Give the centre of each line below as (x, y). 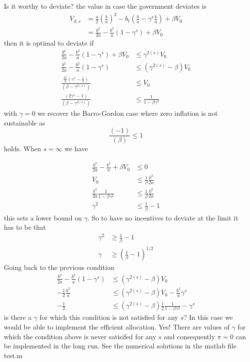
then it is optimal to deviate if (49, 43)
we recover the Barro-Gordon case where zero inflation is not (128, 113)
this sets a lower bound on (43, 217)
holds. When (23, 149)
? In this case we (208, 317)
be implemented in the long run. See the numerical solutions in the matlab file (120, 346)
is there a (18, 317)
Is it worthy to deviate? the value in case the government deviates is (105, 6)
